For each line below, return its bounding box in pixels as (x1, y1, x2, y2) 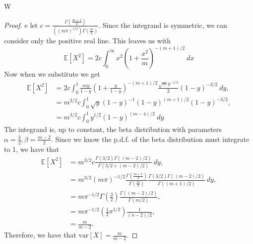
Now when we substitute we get (4, 69, 100, 79)
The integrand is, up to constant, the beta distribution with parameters (4, 124, 222, 134)
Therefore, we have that (4, 230, 76, 240)
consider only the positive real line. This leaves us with (4, 35, 171, 46)
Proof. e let (4, 19, 38, 30)
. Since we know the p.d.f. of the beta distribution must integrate (51, 133, 250, 144)
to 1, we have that (4, 143, 60, 154)
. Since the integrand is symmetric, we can (98, 19, 227, 30)
